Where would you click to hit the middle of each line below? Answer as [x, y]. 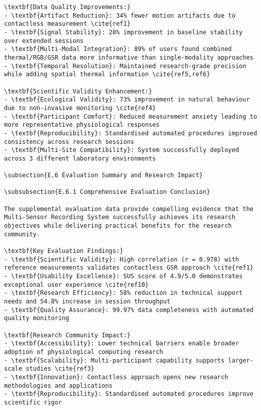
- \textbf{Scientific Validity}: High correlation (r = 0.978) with [122, 259]
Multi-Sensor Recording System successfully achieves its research [120, 217]
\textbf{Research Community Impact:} [67, 335]
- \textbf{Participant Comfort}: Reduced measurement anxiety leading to [131, 116]
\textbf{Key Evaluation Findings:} [64, 251]
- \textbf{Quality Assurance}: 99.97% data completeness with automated [129, 310]
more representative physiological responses [82, 125]
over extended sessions [44, 41]
